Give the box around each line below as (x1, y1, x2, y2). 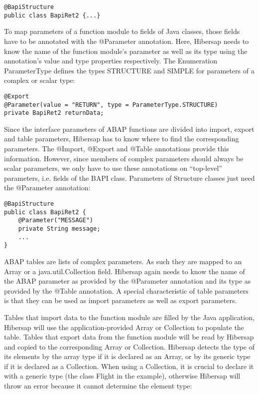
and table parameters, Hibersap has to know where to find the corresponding (4, 133, 239, 144)
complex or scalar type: (4, 75, 75, 85)
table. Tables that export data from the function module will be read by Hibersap (4, 332, 254, 342)
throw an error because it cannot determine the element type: (4, 381, 192, 391)
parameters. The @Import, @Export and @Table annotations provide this (4, 143, 229, 154)
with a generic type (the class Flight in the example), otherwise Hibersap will (4, 371, 241, 381)
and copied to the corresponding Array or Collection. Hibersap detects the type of (4, 341, 255, 352)
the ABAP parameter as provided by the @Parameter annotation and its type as (4, 276, 251, 286)
